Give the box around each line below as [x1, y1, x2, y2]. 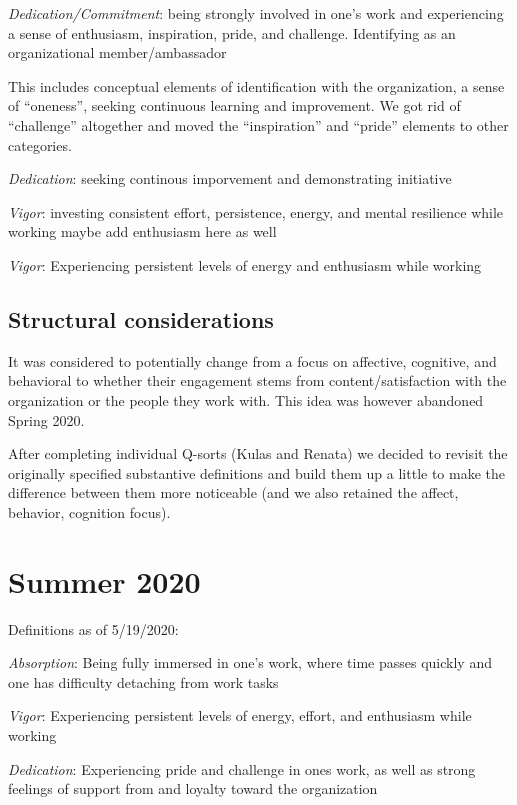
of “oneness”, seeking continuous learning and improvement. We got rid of [8, 95, 461, 116]
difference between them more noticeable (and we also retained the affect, [8, 482, 459, 503]
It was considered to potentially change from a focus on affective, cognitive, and [8, 350, 497, 371]
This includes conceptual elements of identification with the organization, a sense [8, 75, 505, 96]
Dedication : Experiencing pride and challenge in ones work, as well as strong [8, 758, 476, 779]
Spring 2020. [8, 409, 85, 430]
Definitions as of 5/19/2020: [8, 618, 179, 639]
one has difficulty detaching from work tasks [8, 671, 279, 692]
